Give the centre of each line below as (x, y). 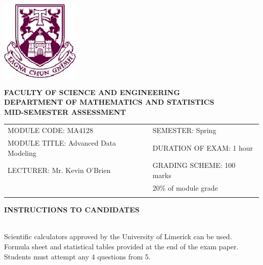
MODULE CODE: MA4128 (50, 130)
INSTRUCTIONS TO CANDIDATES (72, 210)
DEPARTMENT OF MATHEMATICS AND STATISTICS (109, 102)
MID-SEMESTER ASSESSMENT (65, 112)
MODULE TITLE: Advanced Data (62, 142)
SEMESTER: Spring (184, 130)
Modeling (22, 152)
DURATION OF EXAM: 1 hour (203, 147)
